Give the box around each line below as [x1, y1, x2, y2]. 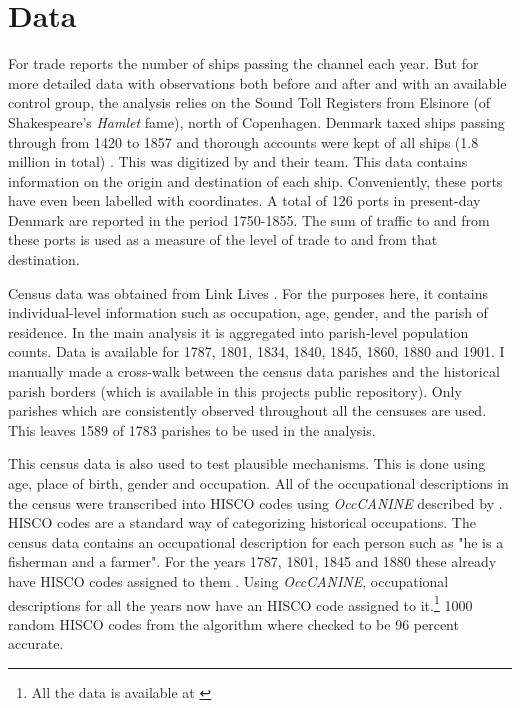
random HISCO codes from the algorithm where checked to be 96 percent [8, 613, 459, 634]
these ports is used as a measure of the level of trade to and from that [8, 229, 438, 250]
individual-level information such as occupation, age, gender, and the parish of [8, 302, 488, 323]
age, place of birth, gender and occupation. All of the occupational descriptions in [8, 473, 509, 493]
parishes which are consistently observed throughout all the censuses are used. [8, 400, 487, 421]
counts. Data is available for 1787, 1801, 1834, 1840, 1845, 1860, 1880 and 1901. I [8, 341, 505, 362]
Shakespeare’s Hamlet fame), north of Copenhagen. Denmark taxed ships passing [8, 111, 505, 132]
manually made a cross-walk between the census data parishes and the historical [8, 361, 500, 382]
